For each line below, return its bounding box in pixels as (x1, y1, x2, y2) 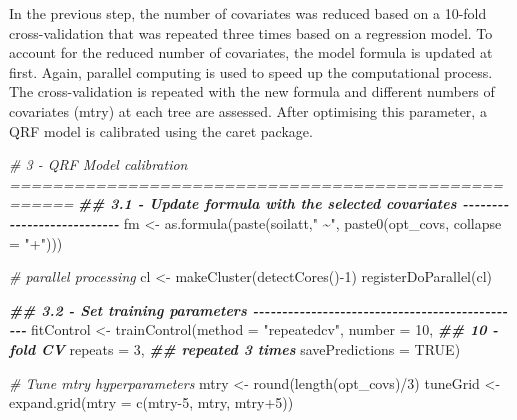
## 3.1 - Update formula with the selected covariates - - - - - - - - (78, 193, 509, 214)
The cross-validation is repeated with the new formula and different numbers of (9, 81, 495, 102)
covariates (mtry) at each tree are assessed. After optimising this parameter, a (9, 100, 487, 121)
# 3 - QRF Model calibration (9, 154, 188, 175)
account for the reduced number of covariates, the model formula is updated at (9, 42, 493, 63)
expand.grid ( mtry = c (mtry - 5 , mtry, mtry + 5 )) (9, 392, 294, 413)
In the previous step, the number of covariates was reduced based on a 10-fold (9, 3, 487, 23)
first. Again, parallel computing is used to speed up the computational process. (9, 61, 493, 82)
